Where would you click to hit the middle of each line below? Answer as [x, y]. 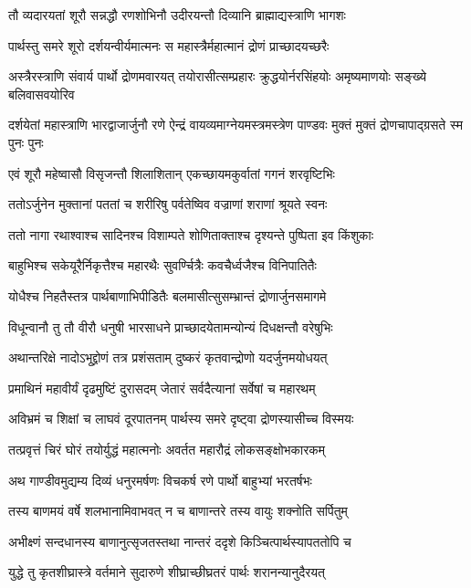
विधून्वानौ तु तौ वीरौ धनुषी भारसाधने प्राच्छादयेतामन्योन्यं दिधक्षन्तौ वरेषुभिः [171, 326]
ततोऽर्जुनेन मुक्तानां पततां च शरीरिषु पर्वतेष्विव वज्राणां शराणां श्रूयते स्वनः [168, 204]
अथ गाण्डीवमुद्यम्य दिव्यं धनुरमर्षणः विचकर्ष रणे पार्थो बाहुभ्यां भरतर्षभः [160, 480]
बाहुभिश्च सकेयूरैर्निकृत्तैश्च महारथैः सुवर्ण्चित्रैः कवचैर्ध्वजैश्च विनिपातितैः [162, 265]
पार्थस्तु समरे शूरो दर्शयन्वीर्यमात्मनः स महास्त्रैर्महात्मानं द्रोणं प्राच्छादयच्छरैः [169, 45]
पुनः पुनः [26, 142]
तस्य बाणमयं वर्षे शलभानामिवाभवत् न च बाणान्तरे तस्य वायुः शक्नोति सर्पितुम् [178, 511]
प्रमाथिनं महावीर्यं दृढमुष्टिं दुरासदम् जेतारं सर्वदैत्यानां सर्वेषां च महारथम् [162, 388]
